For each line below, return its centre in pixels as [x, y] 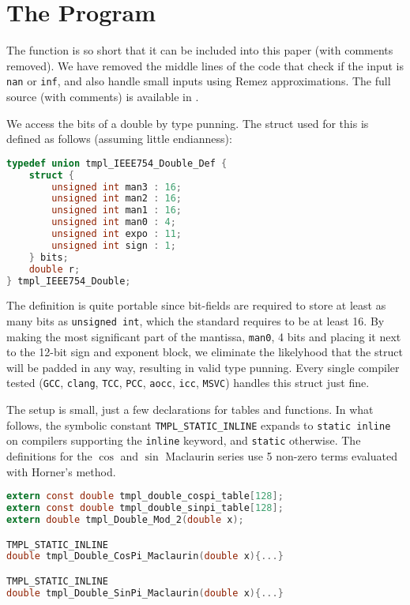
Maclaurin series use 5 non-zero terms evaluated [281, 456]
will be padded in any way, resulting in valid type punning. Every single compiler [203, 367]
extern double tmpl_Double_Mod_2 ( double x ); [125, 519]
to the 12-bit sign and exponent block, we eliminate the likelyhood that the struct [205, 352]
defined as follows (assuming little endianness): [119, 139]
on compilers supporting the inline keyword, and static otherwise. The [184, 440]
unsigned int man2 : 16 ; [117, 199]
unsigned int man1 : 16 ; [117, 210]
